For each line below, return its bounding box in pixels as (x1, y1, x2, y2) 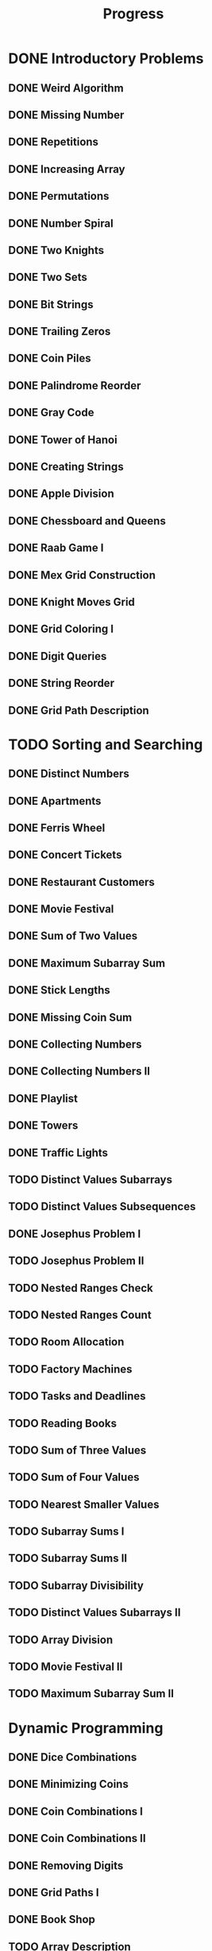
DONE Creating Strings (8, 460, 125, 474)
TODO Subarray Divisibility (8, 1578, 145, 1592)
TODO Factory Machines (8, 1362, 133, 1375)
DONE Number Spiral (8, 217, 114, 230)
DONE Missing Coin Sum (8, 1010, 133, 1024)
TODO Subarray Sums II (8, 1551, 128, 1565)
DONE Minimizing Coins (8, 1777, 129, 1791)
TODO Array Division (8, 1633, 114, 1646)
